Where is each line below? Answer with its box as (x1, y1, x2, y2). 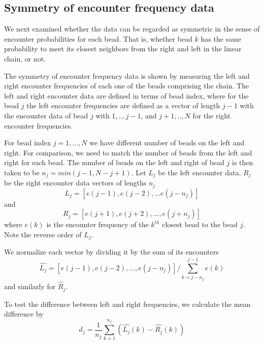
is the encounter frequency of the (46, 219, 149, 230)
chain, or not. (4, 53, 46, 64)
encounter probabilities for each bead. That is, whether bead (4, 33, 192, 44)
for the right (192, 110, 231, 120)
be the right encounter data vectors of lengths (4, 177, 147, 188)
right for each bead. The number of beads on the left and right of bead (4, 157, 224, 168)
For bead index (4, 137, 51, 148)
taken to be (4, 167, 40, 177)
